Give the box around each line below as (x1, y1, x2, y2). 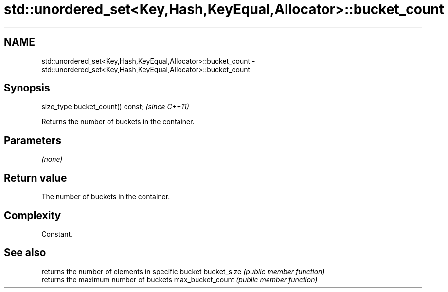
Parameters (4, 134, 61, 146)
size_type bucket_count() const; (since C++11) (41, 102, 189, 111)
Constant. (41, 229, 73, 238)
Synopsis (4, 82, 50, 94)
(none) (41, 155, 63, 164)
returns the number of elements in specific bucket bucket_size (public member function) (41, 267, 325, 275)
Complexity (4, 209, 61, 221)
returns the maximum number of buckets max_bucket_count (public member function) (41, 275, 318, 284)
